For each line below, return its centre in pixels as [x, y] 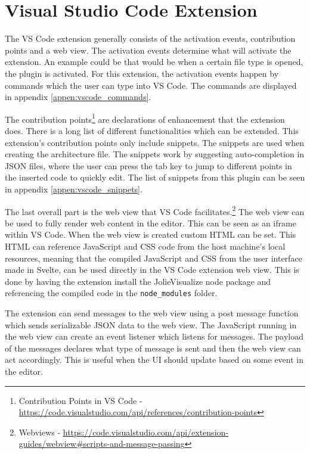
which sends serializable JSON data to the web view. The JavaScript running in [151, 324]
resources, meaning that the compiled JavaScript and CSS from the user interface [154, 258]
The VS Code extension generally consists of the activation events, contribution [150, 38]
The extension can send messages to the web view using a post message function [152, 312]
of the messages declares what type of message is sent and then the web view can [153, 348]
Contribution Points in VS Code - [80, 400]
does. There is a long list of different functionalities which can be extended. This [152, 130]
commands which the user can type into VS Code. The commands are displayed [151, 85]
